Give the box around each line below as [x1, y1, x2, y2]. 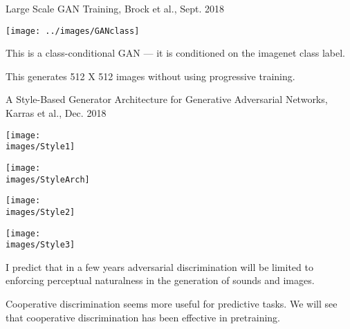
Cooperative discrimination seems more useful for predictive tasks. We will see [6, 297, 338, 311]
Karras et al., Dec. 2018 [6, 106, 107, 120]
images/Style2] [6, 207, 75, 217]
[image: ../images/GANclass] [6, 26, 140, 36]
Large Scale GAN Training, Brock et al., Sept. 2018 [6, 1, 224, 15]
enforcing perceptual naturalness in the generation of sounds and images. [6, 273, 315, 288]
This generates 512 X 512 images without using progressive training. [6, 68, 295, 83]
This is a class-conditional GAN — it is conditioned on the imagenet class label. [6, 46, 345, 60]
